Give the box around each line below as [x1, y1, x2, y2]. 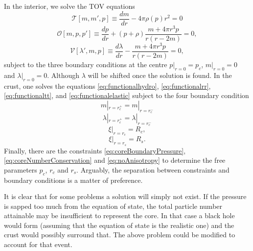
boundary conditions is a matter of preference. [4, 175, 143, 185]
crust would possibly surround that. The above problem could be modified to [4, 229, 235, 240]
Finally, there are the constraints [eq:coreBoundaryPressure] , [4, 145, 186, 155]
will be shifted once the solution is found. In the [88, 70, 232, 80]
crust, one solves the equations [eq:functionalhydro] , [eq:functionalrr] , [4, 80, 211, 91]
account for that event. [4, 239, 72, 250]
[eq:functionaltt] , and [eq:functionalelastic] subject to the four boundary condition [4, 90, 249, 100]
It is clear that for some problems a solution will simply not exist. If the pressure [4, 191, 247, 201]
